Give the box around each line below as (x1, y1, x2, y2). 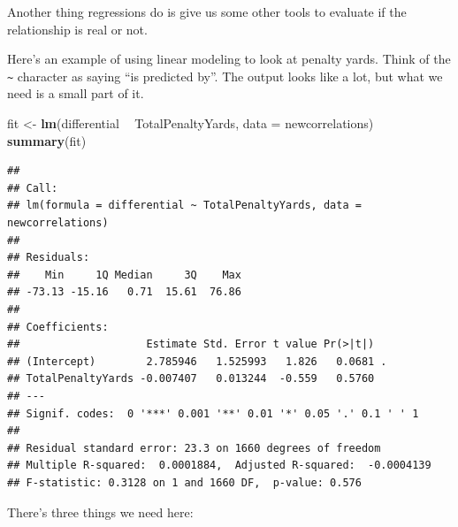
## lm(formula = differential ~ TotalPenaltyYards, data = (7, 199, 362, 212)
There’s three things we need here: (7, 502, 194, 521)
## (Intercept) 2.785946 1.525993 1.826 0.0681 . (7, 355, 387, 368)
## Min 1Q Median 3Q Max (7, 268, 241, 281)
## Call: (7, 181, 58, 195)
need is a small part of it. (7, 84, 144, 103)
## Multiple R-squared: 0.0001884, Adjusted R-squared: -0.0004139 (7, 459, 431, 472)
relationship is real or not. (7, 19, 148, 38)
